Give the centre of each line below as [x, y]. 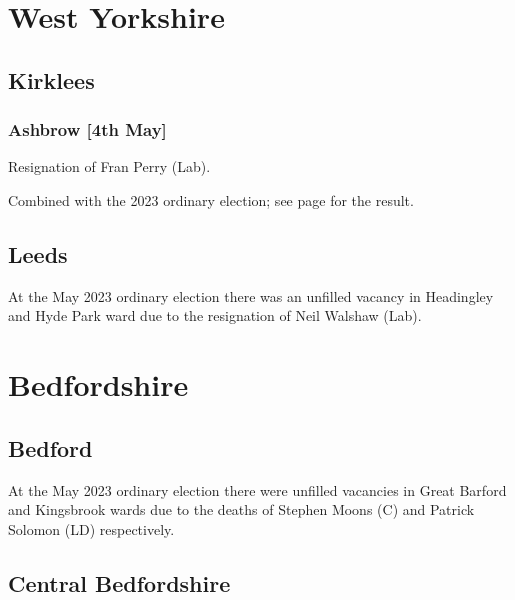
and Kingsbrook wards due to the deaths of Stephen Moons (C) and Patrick [241, 509]
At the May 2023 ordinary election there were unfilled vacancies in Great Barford [257, 489]
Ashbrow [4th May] [87, 129]
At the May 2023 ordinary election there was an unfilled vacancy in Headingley [251, 295]
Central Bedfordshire [119, 582]
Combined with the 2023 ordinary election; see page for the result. [211, 199]
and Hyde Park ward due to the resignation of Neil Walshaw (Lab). [215, 315]
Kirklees [51, 79]
